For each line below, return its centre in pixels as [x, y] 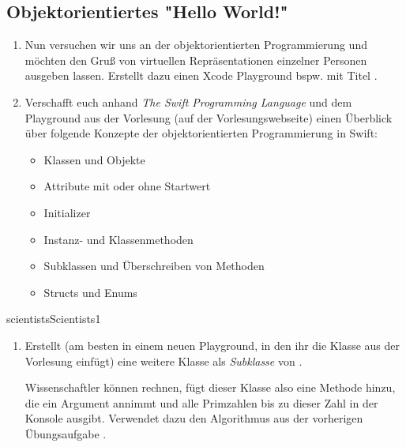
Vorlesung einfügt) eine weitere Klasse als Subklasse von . [164, 361]
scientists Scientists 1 [54, 319]
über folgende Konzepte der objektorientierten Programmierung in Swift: [201, 133]
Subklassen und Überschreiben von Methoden [154, 266]
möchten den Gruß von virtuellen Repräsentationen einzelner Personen [196, 60]
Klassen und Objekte [94, 159]
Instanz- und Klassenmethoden [118, 239]
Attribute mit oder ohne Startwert [127, 186]
